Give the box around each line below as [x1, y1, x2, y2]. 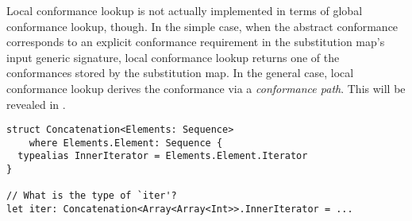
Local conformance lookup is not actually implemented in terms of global [6, 2, 363, 18]
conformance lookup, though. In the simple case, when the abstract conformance [6, 17, 399, 34]
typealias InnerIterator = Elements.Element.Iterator [17, 150, 308, 162]
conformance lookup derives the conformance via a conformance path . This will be [6, 79, 406, 96]
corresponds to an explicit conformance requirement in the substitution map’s [6, 33, 385, 50]
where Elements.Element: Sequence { [29, 137, 223, 149]
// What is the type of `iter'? [6, 190, 177, 202]
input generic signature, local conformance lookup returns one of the [6, 48, 340, 65]
